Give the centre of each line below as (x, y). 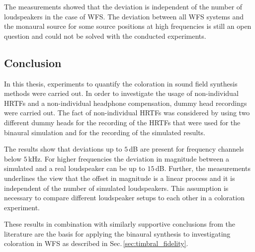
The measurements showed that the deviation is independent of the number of (123, 6)
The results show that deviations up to (63, 149)
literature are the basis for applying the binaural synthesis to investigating (117, 233)
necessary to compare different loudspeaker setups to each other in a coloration (124, 198)
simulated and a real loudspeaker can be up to (75, 168)
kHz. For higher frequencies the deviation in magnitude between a (129, 158)
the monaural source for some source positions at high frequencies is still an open (128, 26)
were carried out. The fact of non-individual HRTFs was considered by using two (127, 113)
